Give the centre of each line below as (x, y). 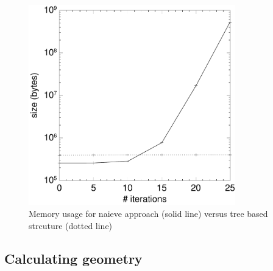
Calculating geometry (73, 258)
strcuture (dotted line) (71, 225)
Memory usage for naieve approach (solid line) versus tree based (148, 214)
